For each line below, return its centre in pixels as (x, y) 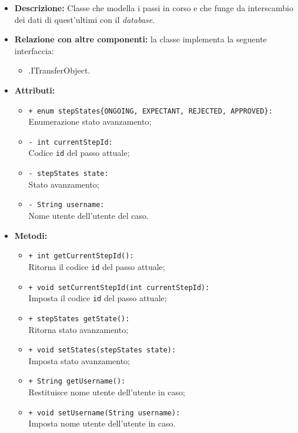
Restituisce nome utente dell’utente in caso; (107, 392)
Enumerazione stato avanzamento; (90, 121)
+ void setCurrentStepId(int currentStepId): (119, 287)
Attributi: (35, 90)
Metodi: (31, 235)
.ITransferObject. (59, 70)
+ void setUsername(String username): (104, 413)
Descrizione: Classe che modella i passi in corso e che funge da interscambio (154, 8)
